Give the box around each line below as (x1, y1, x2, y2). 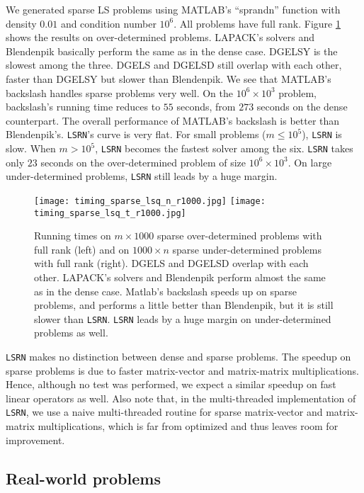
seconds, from (176, 99, 236, 114)
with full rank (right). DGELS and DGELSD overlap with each (34, 256, 309, 271)
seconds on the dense (256, 99, 348, 114)
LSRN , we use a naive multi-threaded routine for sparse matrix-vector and (6, 404, 323, 419)
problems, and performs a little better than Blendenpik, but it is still (34, 297, 334, 312)
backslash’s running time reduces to (6, 99, 161, 114)
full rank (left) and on (34, 242, 130, 256)
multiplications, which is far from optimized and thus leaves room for (38, 419, 339, 433)
